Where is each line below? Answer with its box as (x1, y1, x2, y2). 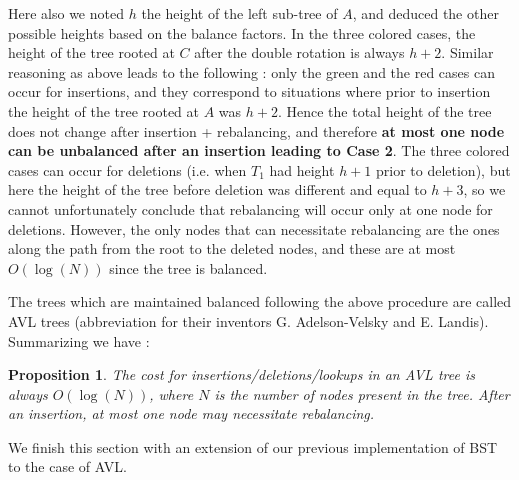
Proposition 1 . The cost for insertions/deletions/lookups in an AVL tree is (8, 364, 475, 385)
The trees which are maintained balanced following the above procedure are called (8, 291, 512, 312)
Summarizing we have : (8, 330, 150, 351)
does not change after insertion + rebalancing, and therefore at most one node (8, 120, 505, 141)
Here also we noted (8, 3, 124, 23)
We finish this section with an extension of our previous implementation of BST (8, 436, 498, 457)
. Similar (441, 42, 494, 63)
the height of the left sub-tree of (141, 3, 338, 23)
